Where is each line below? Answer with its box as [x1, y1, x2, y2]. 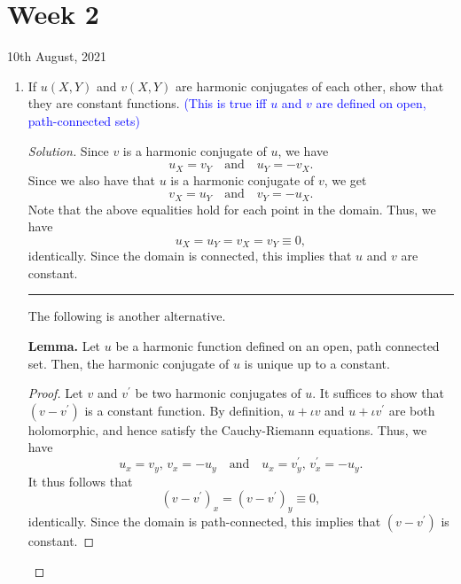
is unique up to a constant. [244, 354, 390, 372]
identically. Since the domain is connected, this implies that [27, 246, 352, 265]
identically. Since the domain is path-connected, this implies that [27, 511, 381, 530]
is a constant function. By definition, [84, 401, 284, 419]
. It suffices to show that [312, 384, 445, 402]
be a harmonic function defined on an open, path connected [115, 337, 440, 355]
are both [388, 401, 435, 419]
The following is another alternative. [27, 307, 226, 325]
